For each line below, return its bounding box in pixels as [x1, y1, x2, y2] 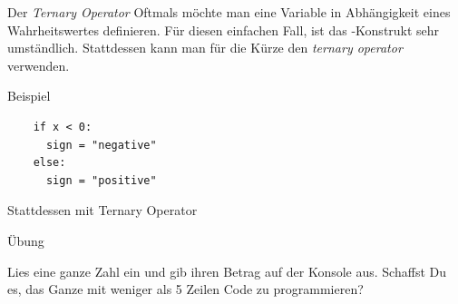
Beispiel [7, 86, 51, 105]
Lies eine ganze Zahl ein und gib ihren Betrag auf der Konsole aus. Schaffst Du [7, 261, 446, 280]
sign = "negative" [45, 138, 157, 152]
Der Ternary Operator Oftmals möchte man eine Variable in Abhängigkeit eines [7, 3, 451, 21]
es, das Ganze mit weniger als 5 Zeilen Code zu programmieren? [7, 279, 364, 299]
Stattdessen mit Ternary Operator [7, 201, 198, 220]
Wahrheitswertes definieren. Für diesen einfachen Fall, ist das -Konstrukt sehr [7, 20, 440, 39]
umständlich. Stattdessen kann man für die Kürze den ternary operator [7, 38, 403, 57]
